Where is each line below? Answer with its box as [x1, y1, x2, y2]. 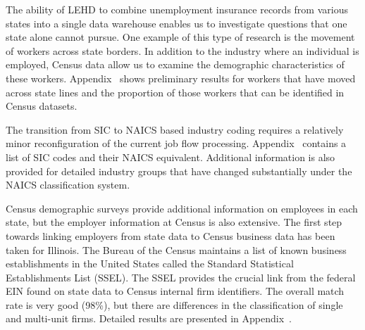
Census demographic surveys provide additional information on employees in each [6, 201, 358, 215]
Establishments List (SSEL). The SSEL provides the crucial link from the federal [6, 269, 356, 284]
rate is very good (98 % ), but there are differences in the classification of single [6, 297, 343, 312]
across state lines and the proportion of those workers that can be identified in [6, 84, 345, 99]
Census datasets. [6, 99, 78, 113]
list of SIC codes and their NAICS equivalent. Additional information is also [6, 149, 335, 164]
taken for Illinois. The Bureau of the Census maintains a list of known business [6, 242, 347, 257]
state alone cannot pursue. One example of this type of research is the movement [6, 30, 355, 44]
